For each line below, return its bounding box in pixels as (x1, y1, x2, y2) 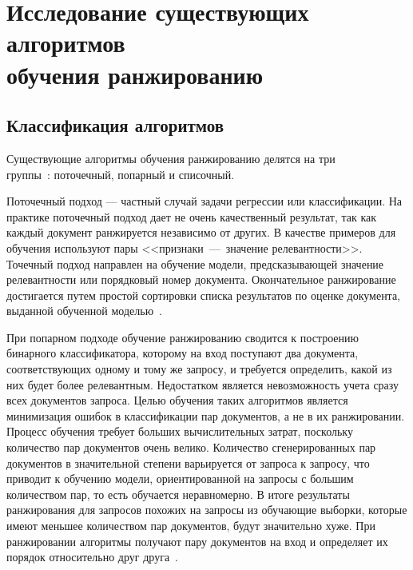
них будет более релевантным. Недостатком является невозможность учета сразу (6, 376, 399, 393)
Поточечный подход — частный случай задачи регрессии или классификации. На (6, 193, 403, 209)
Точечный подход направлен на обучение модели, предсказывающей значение (6, 255, 384, 272)
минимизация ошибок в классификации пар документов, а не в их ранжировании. (6, 407, 405, 424)
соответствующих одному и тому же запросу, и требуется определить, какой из (6, 361, 392, 377)
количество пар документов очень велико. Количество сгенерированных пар (6, 439, 376, 456)
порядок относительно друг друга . (6, 548, 178, 565)
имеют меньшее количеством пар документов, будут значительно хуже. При (6, 517, 375, 534)
